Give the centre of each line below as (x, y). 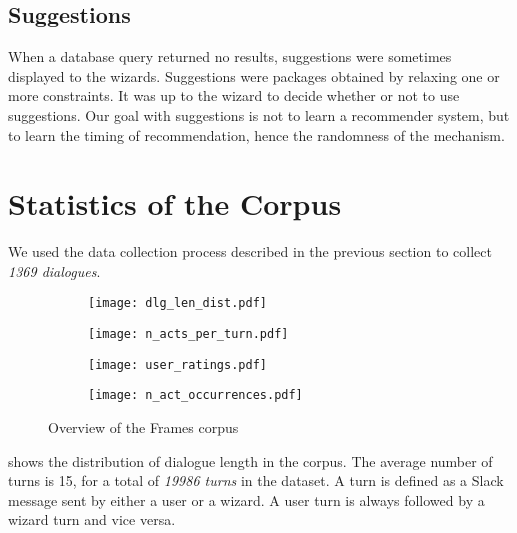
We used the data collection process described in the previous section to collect (250, 251)
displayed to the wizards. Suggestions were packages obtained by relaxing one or (254, 75)
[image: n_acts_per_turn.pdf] (188, 334)
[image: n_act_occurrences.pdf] (195, 395)
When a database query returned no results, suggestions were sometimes (230, 56)
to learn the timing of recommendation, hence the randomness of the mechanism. (256, 134)
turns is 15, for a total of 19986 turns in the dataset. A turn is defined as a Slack (256, 480)
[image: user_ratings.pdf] (177, 364)
